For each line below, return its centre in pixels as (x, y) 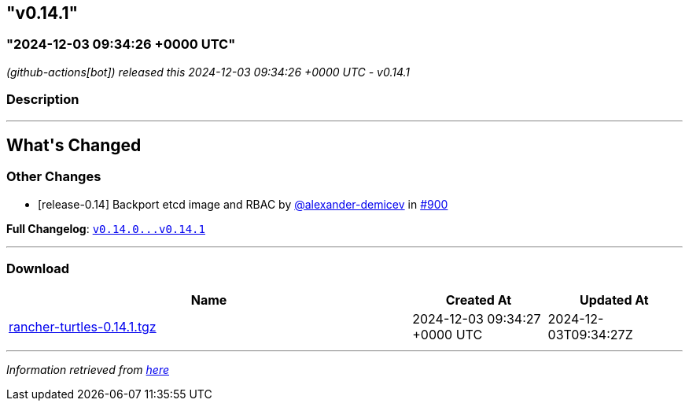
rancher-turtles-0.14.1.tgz (83, 326)
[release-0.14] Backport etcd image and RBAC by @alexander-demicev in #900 (243, 204)
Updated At (614, 300)
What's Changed (74, 145)
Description (43, 100)
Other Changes (54, 177)
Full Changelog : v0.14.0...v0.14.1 (106, 228)
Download (38, 269)
